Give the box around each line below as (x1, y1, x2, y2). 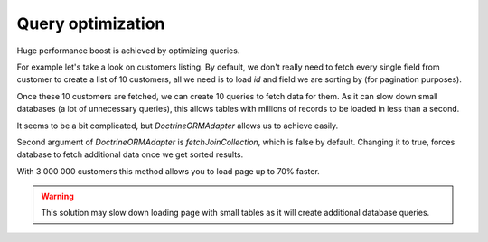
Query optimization (16, 14, 165, 33)
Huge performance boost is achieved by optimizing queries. (16, 45, 240, 56)
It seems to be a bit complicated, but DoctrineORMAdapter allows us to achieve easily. (16, 120, 339, 131)
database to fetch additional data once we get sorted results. (16, 149, 244, 160)
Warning (41, 191, 74, 202)
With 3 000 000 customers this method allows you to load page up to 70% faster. (16, 165, 320, 176)
